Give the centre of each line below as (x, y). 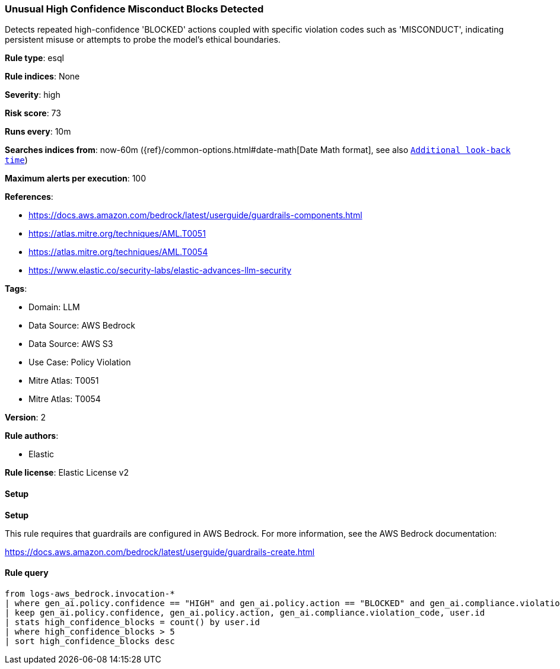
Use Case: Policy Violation (80, 362)
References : (29, 197)
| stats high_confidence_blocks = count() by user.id (132, 622)
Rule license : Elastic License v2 (67, 473)
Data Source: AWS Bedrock (82, 326)
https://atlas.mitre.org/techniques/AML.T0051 (117, 234)
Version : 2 (26, 418)
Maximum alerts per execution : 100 (76, 179)
